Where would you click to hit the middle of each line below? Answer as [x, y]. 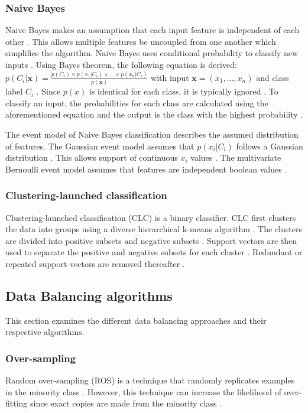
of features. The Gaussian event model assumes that [100, 146]
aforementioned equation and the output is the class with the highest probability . [154, 114]
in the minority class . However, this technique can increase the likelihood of [144, 391]
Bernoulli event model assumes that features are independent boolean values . [146, 169]
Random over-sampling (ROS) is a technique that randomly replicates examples [150, 380]
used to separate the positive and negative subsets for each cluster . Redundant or [154, 252]
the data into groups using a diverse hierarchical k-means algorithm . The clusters [154, 229]
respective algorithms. [45, 332]
